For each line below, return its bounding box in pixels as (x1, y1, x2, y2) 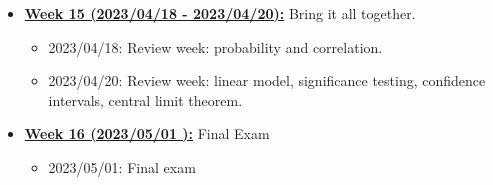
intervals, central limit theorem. (48, 89, 243, 110)
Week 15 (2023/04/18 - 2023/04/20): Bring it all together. (24, 3, 416, 23)
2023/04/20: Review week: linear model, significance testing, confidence (48, 70, 486, 91)
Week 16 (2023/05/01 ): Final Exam (24, 123, 270, 144)
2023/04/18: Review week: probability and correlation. (48, 36, 383, 57)
